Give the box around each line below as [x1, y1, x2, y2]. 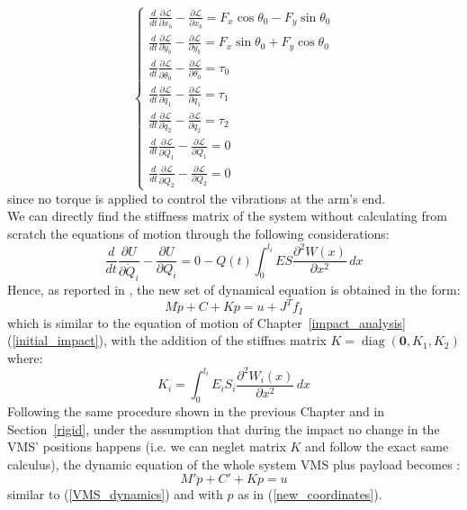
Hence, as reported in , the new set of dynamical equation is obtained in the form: [7, 279, 461, 298]
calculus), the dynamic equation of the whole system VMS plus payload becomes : [7, 454, 461, 473]
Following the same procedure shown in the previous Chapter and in [7, 402, 385, 421]
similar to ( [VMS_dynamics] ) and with [7, 485, 223, 504]
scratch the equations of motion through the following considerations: [7, 223, 390, 242]
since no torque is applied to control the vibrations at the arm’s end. [7, 188, 386, 207]
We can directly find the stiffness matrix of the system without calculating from [7, 206, 447, 225]
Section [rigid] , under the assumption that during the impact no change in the [7, 419, 440, 438]
